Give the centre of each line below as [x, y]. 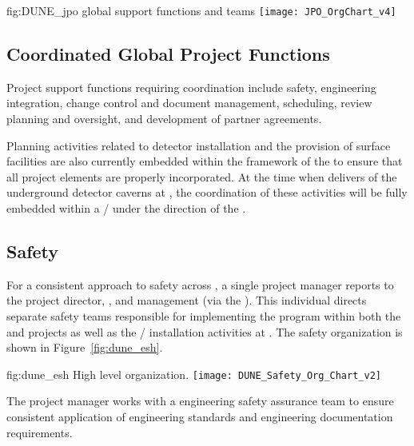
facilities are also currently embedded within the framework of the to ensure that [205, 161]
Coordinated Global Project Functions [168, 54]
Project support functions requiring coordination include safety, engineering [191, 87]
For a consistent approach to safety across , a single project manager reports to [200, 284]
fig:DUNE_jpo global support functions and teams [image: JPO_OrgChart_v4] [201, 10]
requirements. [40, 432]
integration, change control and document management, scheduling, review [189, 103]
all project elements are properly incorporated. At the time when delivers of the [202, 176]
